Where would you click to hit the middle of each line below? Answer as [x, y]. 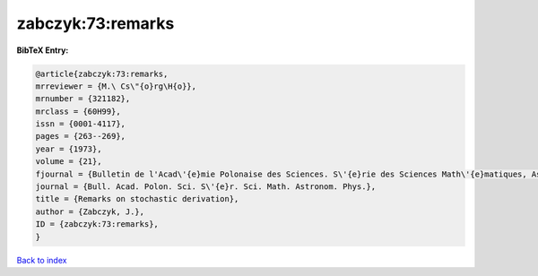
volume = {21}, [69, 162]
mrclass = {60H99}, [78, 111]
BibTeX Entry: [43, 50]
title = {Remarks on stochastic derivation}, [137, 199]
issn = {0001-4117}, [80, 124]
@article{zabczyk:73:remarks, [102, 73]
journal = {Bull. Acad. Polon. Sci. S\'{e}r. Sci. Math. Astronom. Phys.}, [206, 187]
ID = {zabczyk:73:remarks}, [97, 224]
